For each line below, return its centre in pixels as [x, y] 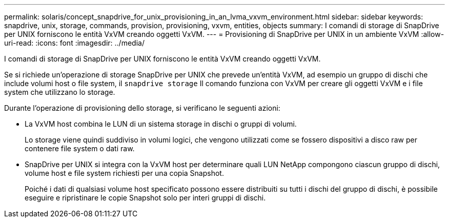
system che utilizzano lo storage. [60, 92]
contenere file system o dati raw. [80, 148]
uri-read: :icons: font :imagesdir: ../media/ [74, 43]
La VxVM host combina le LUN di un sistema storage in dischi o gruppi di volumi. [161, 124]
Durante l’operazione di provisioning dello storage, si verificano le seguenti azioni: [142, 108]
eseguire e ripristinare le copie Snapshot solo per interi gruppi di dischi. [145, 198]
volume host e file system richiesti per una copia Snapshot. [124, 173]
